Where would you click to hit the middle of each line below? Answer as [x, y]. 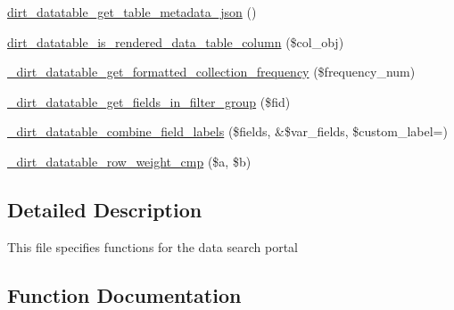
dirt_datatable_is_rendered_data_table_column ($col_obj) [176, 41]
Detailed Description [105, 209]
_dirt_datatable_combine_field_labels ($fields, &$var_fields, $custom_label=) [227, 131]
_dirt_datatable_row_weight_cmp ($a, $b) [129, 161]
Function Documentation [124, 294]
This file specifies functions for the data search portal [153, 246]
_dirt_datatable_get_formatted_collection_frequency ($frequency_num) [211, 72]
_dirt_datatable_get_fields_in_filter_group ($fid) [149, 101]
